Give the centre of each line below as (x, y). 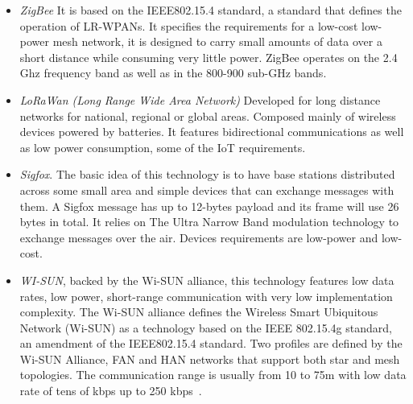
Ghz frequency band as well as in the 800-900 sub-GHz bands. (173, 73)
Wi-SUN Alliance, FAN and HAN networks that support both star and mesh (210, 359)
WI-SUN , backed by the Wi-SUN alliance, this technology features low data (207, 280)
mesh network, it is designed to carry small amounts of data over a (217, 41)
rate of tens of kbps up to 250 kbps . (111, 391)
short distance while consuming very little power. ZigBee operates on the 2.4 (209, 57)
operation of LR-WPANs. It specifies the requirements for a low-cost (189, 25)
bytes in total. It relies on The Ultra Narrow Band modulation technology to (209, 222)
